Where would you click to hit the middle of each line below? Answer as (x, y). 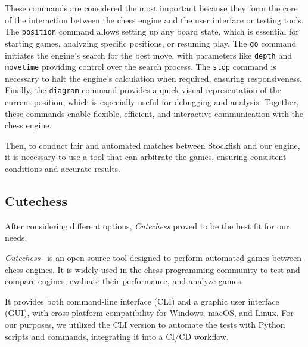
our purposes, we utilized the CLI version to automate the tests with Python (145, 324)
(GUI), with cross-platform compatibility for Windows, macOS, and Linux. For (149, 313)
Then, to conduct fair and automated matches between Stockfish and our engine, (153, 145)
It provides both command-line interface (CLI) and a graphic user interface (142, 301)
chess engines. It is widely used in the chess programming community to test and (153, 269)
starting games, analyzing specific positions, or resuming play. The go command (151, 43)
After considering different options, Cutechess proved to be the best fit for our (147, 225)
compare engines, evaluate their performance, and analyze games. (124, 281)
